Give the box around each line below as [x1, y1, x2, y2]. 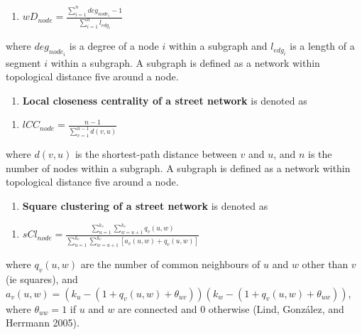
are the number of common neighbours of [80, 257, 260, 272]
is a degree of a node [69, 38, 159, 53]
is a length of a [290, 38, 355, 53]
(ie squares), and [6, 271, 78, 286]
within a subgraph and [169, 38, 268, 53]
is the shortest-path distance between [75, 147, 237, 161]
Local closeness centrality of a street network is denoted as [22, 92, 307, 107]
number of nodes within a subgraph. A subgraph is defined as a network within [6, 160, 351, 175]
